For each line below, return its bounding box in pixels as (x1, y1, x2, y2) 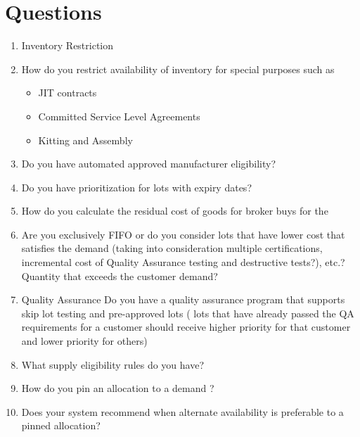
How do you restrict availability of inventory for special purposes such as (21, 61, 335, 76)
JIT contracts (38, 85, 97, 100)
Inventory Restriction (21, 38, 114, 53)
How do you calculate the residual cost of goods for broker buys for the (21, 203, 328, 218)
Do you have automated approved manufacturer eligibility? (21, 156, 276, 171)
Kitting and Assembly (38, 132, 133, 147)
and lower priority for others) (21, 334, 148, 348)
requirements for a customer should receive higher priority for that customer (21, 319, 351, 334)
